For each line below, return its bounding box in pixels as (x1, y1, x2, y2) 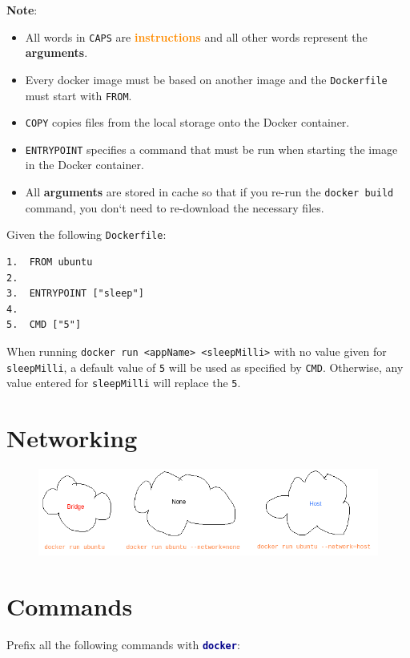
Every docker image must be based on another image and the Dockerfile (25, 71, 388, 87)
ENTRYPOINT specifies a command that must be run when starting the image (25, 140, 398, 157)
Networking (6, 422, 138, 454)
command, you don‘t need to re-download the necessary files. (25, 199, 324, 216)
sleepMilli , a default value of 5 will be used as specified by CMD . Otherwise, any (6, 358, 404, 375)
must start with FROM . (25, 87, 132, 103)
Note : (6, 2, 38, 18)
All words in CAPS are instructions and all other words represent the (25, 28, 368, 45)
